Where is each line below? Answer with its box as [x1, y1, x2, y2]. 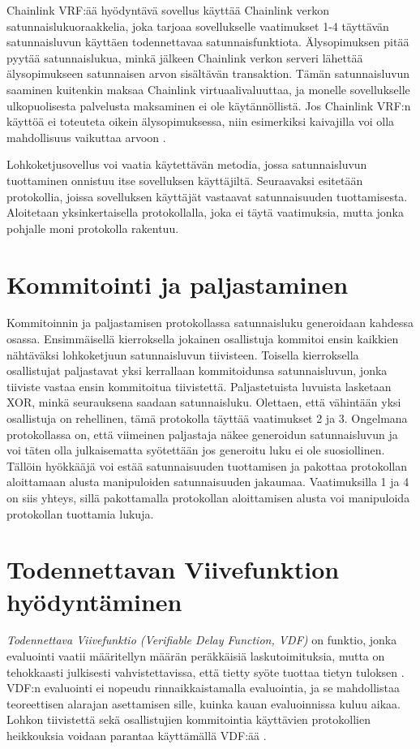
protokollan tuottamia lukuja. [6, 505, 154, 522]
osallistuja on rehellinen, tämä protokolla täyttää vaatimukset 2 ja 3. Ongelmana [6, 410, 408, 426]
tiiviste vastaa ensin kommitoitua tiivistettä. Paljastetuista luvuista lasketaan [6, 377, 392, 394]
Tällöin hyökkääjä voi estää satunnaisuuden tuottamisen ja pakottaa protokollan [6, 457, 408, 474]
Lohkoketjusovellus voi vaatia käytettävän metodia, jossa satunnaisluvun [6, 156, 367, 173]
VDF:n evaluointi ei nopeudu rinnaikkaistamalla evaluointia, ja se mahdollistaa [6, 679, 400, 696]
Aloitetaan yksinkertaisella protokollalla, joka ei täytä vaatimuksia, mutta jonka [6, 204, 404, 221]
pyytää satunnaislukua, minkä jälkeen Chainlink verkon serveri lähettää [6, 49, 363, 66]
